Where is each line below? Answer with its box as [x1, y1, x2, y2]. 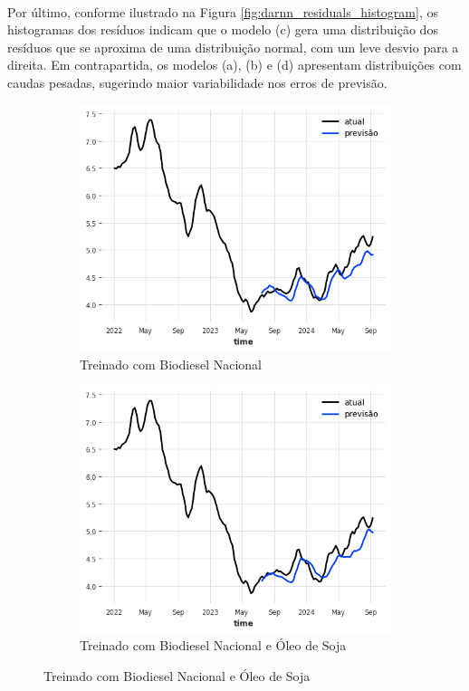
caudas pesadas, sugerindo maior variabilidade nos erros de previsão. [7, 72, 388, 91]
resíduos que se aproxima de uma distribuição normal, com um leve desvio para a [7, 37, 459, 56]
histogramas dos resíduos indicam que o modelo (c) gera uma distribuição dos [7, 20, 438, 39]
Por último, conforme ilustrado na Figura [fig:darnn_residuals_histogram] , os [7, 2, 438, 21]
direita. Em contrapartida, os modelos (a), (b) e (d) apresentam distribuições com [7, 55, 462, 74]
